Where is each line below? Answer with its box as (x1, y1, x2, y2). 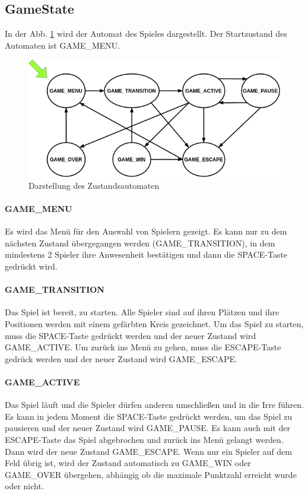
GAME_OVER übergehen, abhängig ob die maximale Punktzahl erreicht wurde (5, 468, 297, 480)
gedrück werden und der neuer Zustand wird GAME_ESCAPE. (5, 352, 238, 365)
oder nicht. (5, 480, 44, 492)
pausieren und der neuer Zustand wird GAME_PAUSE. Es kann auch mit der (5, 422, 290, 434)
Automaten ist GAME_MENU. (5, 39, 120, 51)
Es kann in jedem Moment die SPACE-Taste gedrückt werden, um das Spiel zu (5, 410, 293, 422)
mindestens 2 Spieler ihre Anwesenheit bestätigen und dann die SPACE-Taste (5, 248, 288, 261)
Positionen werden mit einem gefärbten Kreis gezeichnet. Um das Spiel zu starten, (5, 317, 304, 330)
